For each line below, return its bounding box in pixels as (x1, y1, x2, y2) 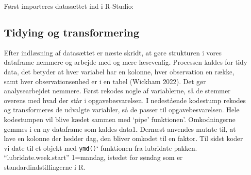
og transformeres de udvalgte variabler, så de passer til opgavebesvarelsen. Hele (4, 105, 239, 115)
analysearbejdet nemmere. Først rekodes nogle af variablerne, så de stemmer (4, 86, 231, 96)
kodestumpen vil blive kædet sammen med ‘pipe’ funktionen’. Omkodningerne (4, 114, 235, 124)
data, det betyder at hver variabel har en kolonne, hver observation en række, (4, 66, 234, 76)
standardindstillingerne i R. (4, 161, 85, 172)
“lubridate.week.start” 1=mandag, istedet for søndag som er (4, 152, 183, 162)
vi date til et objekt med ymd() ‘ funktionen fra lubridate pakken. (4, 142, 197, 153)
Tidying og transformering (4, 24, 139, 39)
